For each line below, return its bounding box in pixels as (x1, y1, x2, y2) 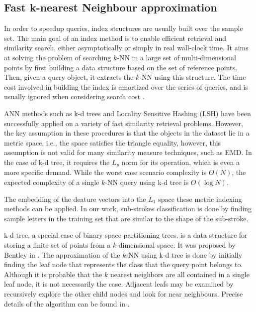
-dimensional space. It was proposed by (116, 239, 236, 250)
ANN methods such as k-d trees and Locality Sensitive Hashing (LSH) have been (4, 108, 251, 118)
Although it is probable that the (4, 269, 102, 279)
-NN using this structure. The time (139, 72, 246, 82)
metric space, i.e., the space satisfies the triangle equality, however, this (4, 137, 221, 148)
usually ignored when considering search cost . (4, 91, 145, 102)
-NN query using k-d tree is (105, 176, 189, 187)
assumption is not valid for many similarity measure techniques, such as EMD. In (4, 147, 252, 157)
